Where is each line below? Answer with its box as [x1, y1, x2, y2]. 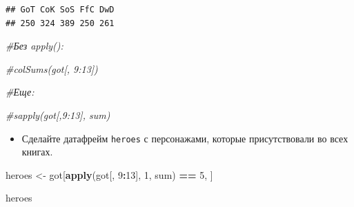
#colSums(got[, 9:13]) [6, 61, 98, 76]
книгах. [21, 144, 53, 159]
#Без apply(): [6, 39, 63, 53]
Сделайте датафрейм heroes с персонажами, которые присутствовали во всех [21, 131, 348, 145]
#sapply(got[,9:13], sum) [6, 107, 110, 122]
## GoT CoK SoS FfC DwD [6, 5, 115, 14]
